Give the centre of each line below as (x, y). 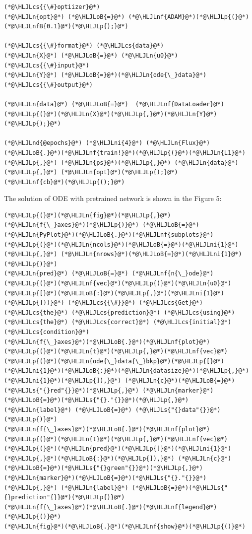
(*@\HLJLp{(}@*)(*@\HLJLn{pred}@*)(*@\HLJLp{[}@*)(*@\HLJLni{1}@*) (118, 449)
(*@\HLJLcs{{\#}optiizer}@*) (52, 7)
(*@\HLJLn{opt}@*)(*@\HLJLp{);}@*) (119, 172)
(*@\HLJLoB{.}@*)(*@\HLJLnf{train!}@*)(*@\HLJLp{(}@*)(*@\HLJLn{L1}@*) (125, 153)
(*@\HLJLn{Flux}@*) (178, 143)
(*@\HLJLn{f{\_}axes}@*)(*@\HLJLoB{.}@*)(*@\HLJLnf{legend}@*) (111, 507)
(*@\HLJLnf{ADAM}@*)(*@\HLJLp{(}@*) (189, 17)
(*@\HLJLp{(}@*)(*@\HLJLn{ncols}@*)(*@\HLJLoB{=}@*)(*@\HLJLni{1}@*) (121, 244)
